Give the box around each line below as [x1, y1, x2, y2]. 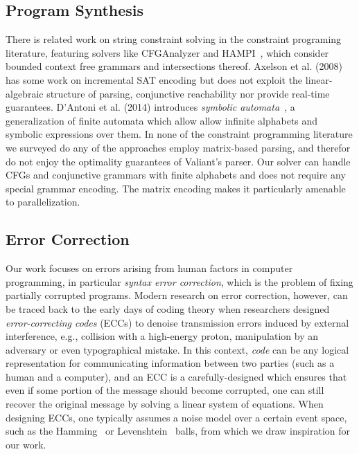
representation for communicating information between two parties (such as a [6, 356, 335, 370]
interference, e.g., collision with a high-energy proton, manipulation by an [6, 329, 319, 343]
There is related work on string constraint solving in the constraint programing [6, 32, 342, 46]
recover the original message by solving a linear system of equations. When [6, 397, 324, 411]
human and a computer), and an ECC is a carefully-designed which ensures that [6, 369, 347, 383]
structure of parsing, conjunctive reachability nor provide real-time [46, 86, 330, 100]
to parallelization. [6, 194, 80, 209]
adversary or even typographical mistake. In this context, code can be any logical [6, 342, 349, 356]
